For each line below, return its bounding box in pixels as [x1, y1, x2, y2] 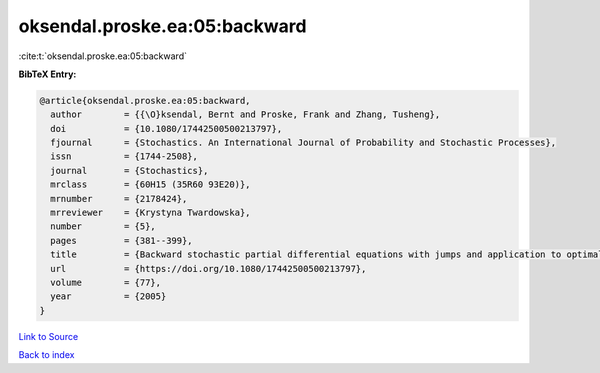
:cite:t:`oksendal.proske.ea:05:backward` [18, 50, 187, 62]
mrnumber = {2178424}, [50, 193, 188, 204]
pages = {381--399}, [50, 235, 194, 246]
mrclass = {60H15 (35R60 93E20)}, [50, 179, 251, 190]
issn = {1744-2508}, [50, 151, 199, 162]
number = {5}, [50, 221, 157, 232]
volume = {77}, [50, 277, 162, 288]
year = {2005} [50, 291, 167, 302]
